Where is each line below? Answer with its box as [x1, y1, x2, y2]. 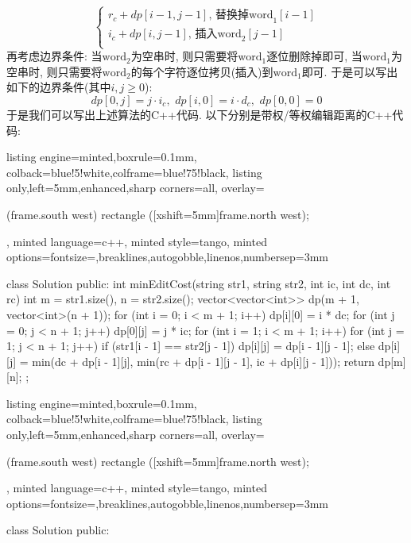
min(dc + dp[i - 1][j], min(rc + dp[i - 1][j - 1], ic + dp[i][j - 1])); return [32, 352, 374, 369]
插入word [195, 29, 242, 40]
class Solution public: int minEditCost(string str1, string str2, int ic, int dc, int [6, 275, 391, 291]
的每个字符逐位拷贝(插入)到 [130, 63, 273, 79]
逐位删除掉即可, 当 [266, 48, 363, 64]
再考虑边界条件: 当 [6, 48, 103, 64]
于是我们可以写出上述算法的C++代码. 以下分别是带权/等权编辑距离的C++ [6, 106, 393, 122]
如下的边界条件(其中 [6, 79, 111, 95]
